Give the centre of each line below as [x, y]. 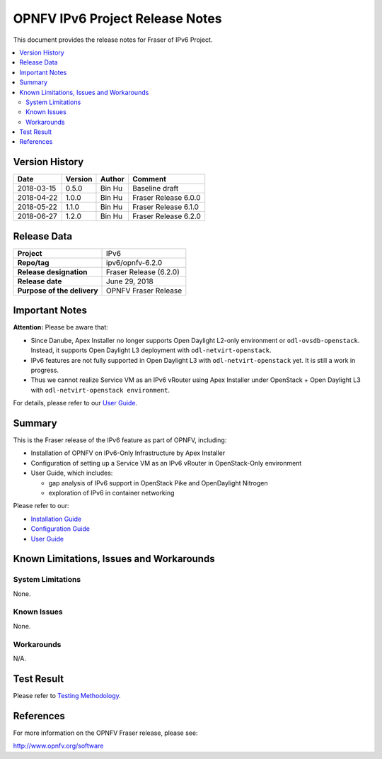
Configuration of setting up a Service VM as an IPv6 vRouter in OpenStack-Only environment [166, 463]
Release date [40, 281]
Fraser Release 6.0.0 [166, 198]
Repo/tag [33, 262]
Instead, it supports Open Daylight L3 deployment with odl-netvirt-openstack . [151, 350]
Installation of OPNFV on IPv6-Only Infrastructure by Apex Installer [128, 453]
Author [112, 179]
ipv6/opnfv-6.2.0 [134, 262]
